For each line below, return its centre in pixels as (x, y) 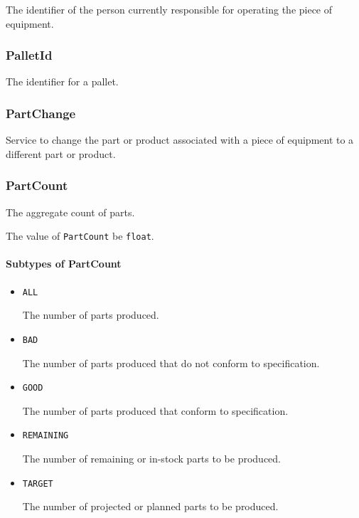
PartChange (41, 113)
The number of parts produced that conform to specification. (155, 410)
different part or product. (61, 153)
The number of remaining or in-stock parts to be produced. (151, 459)
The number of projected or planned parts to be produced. (150, 506)
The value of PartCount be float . (80, 236)
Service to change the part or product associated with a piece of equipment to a (180, 140)
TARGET (38, 483)
